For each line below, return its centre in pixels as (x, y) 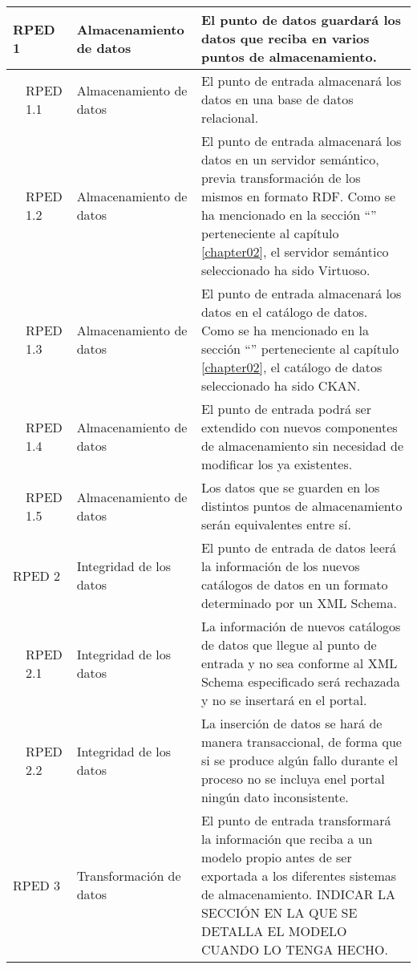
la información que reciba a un (287, 839)
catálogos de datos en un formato (294, 584)
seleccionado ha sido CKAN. (281, 385)
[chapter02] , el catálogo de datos (291, 367)
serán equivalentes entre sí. (276, 524)
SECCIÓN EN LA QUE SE (279, 912)
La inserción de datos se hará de (291, 723)
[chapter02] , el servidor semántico (295, 251)
